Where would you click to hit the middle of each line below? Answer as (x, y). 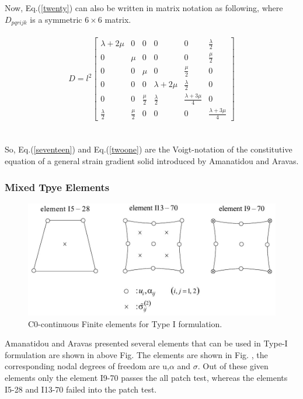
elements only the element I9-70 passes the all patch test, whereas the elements (146, 378)
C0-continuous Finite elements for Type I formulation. (125, 323)
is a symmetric (56, 19)
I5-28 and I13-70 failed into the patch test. (81, 389)
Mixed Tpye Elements (57, 187)
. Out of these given (233, 366)
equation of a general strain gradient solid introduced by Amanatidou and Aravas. (152, 161)
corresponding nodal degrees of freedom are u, (87, 366)
